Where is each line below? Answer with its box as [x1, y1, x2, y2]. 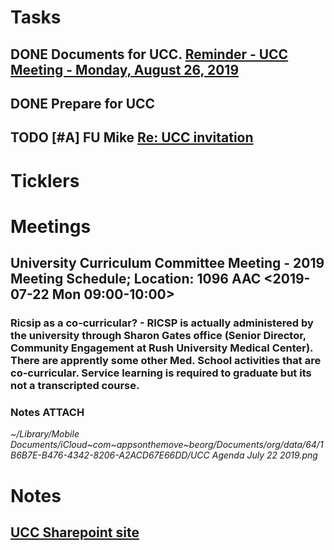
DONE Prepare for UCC [10, 95, 156, 112]
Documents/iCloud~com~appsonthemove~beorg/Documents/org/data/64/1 [10, 439, 324, 451]
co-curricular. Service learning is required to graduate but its [10, 366, 312, 380]
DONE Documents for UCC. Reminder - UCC [10, 46, 289, 63]
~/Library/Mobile [10, 428, 80, 440]
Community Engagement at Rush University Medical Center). [10, 341, 314, 355]
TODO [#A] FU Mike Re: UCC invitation [10, 129, 254, 146]
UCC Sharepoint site [10, 524, 140, 541]
